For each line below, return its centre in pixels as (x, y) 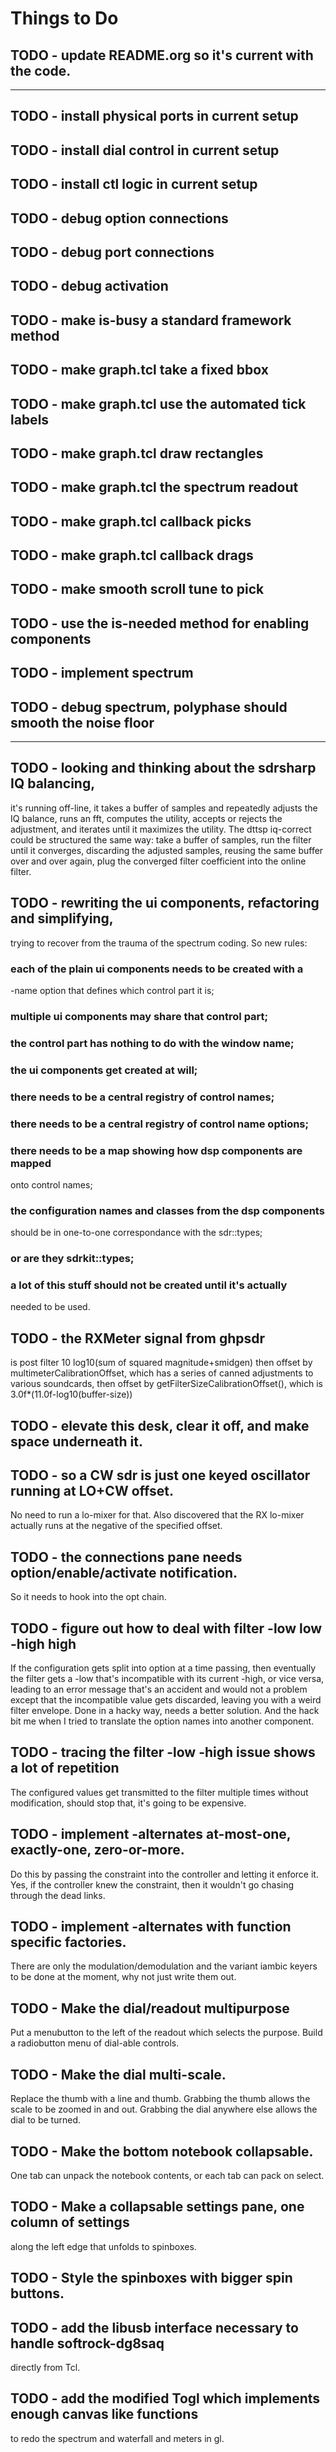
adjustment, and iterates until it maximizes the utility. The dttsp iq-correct (161, 829)
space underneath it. (76, 1441)
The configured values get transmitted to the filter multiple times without (159, 1792)
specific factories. (68, 1942)
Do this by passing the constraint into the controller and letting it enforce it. (164, 1874)
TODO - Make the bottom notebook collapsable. (162, 2151)
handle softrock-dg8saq (87, 2343)
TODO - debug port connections (112, 252)
